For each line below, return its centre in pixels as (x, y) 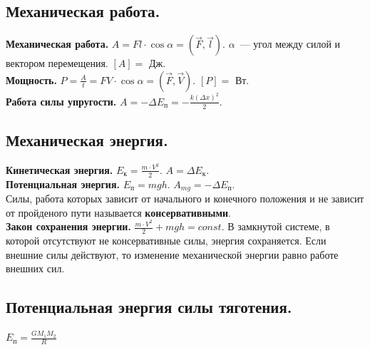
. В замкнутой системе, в (276, 226)
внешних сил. (35, 268)
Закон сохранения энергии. (68, 226)
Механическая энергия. (87, 139)
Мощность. (31, 79)
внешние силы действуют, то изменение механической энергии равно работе (172, 254)
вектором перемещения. (57, 63)
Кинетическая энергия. (60, 169)
